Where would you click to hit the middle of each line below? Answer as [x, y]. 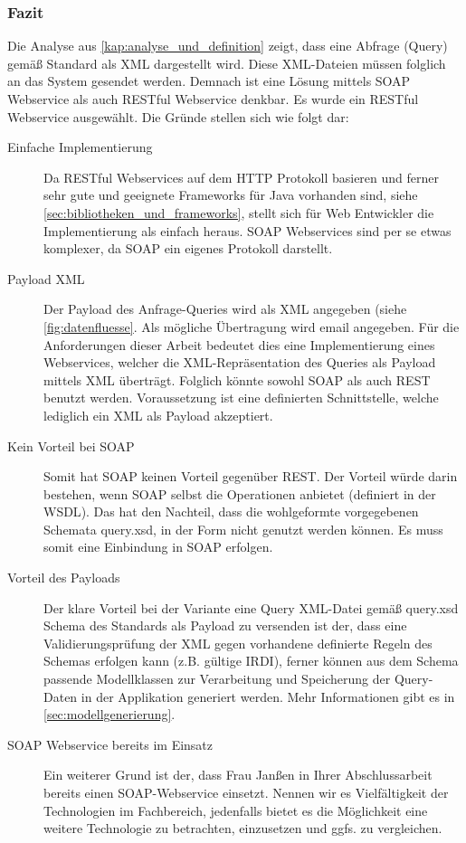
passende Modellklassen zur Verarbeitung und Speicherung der [217, 679]
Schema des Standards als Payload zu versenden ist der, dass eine [225, 625]
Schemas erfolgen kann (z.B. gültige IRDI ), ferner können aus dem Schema [251, 661]
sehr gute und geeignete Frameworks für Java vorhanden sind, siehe [231, 195]
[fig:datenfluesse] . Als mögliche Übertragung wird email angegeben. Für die [252, 326]
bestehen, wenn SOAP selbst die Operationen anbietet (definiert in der [240, 493]
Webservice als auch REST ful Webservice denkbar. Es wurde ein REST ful [213, 99]
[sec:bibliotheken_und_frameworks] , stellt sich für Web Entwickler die [239, 212]
